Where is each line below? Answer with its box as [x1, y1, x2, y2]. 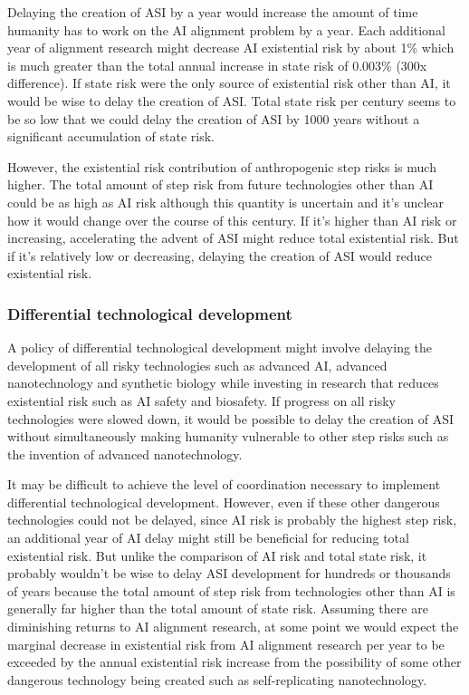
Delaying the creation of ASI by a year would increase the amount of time [7, 3, 418, 21]
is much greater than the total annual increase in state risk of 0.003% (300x [7, 55, 427, 74]
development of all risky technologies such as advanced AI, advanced [7, 355, 388, 374]
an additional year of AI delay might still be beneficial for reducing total [7, 528, 409, 547]
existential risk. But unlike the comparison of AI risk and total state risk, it [7, 545, 427, 565]
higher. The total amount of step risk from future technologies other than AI [7, 175, 434, 194]
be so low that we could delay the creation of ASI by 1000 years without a [7, 109, 420, 128]
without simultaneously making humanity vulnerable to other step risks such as [7, 427, 449, 446]
